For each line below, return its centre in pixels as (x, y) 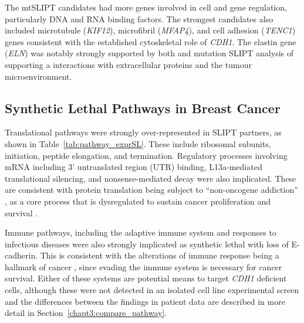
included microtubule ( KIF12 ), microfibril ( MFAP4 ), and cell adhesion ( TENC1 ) (150, 30)
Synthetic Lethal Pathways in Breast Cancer (143, 108)
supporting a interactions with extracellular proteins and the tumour (128, 64)
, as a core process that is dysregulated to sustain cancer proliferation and (138, 201)
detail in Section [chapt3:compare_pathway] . (86, 313)
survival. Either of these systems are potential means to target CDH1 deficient (146, 278)
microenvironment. (38, 76)
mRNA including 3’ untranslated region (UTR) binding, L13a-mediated (134, 167)
